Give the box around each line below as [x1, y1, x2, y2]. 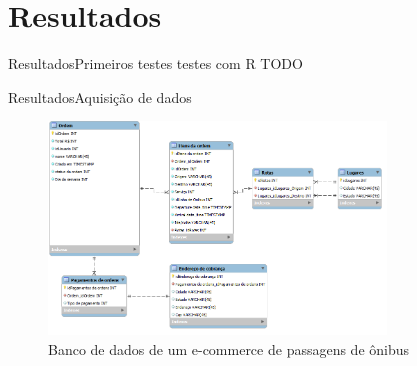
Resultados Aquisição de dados [8, 86, 192, 107]
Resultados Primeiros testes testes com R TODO [8, 53, 303, 74]
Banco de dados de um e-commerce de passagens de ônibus [48, 338, 410, 359]
